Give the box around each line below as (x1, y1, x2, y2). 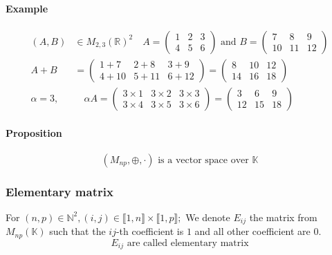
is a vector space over (158, 155, 249, 165)
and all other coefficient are (194, 224, 311, 238)
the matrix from (249, 209, 317, 224)
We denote (185, 209, 230, 224)
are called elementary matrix (127, 238, 249, 248)
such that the (49, 224, 106, 238)
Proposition (6, 126, 62, 140)
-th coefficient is (116, 224, 184, 238)
